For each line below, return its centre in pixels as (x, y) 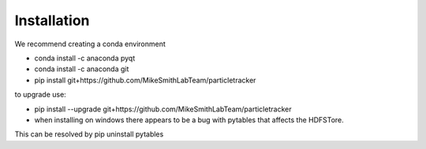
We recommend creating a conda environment (90, 44)
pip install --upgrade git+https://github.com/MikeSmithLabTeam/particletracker (163, 109)
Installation (52, 20)
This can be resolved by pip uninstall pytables (89, 134)
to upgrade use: (40, 95)
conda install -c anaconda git (82, 69)
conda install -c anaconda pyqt (85, 58)
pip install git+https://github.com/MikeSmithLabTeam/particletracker (145, 80)
